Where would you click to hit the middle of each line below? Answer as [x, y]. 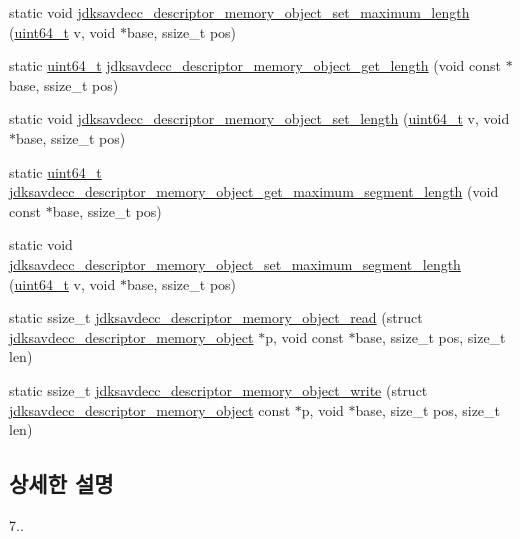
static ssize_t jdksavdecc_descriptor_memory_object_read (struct [216, 317]
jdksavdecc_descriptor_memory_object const [150, 409]
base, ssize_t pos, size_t [430, 336]
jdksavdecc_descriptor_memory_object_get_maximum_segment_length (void [254, 191]
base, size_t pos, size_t [428, 409]
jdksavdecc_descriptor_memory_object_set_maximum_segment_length [235, 263]
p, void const [304, 336]
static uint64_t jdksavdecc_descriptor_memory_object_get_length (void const [255, 65]
